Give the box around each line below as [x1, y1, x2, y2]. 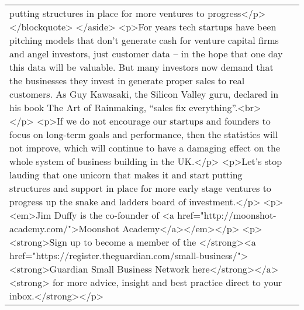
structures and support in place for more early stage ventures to [9, 181, 271, 195]
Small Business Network [91, 262, 189, 275]
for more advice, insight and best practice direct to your [52, 275, 282, 289]
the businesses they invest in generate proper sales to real [9, 74, 245, 87]
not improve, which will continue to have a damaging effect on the [9, 141, 281, 154]
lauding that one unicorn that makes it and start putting [9, 168, 243, 181]
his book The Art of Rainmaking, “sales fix [9, 101, 186, 114]
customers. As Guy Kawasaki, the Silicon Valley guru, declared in [9, 87, 279, 101]
